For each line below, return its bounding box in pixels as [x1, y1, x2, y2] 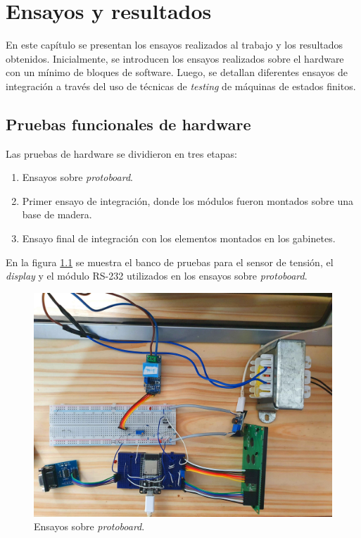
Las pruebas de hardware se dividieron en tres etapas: [6, 146, 237, 161]
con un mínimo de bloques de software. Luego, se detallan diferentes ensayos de [6, 65, 348, 80]
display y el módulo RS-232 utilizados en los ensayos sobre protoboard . [6, 268, 308, 283]
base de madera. [22, 207, 92, 222]
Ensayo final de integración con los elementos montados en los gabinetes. [22, 231, 336, 246]
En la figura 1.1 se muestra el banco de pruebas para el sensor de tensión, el [6, 254, 334, 269]
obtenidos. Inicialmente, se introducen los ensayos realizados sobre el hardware [6, 51, 344, 65]
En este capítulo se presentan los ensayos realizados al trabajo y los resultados [6, 37, 343, 52]
